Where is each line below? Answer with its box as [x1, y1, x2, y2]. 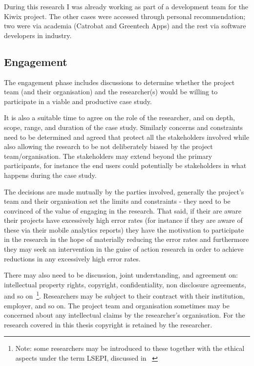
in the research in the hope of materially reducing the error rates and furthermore [4, 234, 249, 244]
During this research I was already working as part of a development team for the [4, 1, 249, 11]
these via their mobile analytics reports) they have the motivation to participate [4, 224, 244, 235]
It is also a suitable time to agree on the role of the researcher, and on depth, [4, 112, 235, 123]
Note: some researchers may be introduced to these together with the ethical [15, 343, 245, 353]
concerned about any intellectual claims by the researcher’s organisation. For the [4, 310, 245, 320]
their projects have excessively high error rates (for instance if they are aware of [4, 215, 243, 225]
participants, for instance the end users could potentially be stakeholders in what [4, 160, 247, 171]
